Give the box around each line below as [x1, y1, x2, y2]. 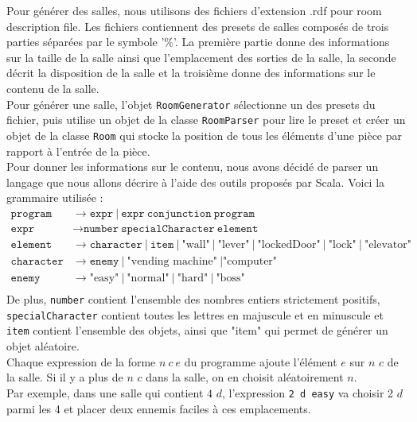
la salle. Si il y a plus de [6, 369, 123, 385]
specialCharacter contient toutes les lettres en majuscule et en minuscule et [6, 306, 384, 323]
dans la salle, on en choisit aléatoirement [146, 369, 344, 385]
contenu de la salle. [6, 79, 99, 96]
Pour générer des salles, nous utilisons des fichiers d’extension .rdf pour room [6, 2, 382, 18]
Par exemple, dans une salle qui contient [6, 384, 204, 401]
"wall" [181, 238, 210, 250]
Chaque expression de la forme [6, 353, 156, 370]
